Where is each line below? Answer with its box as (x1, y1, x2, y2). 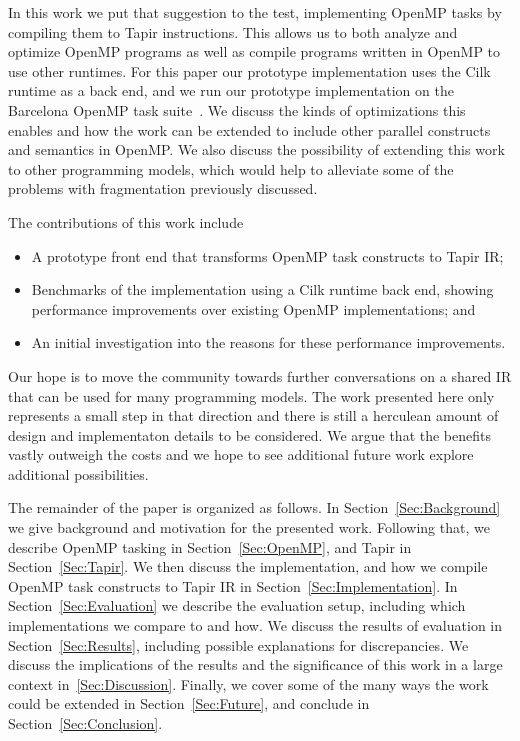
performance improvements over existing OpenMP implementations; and (31, 298, 476, 319)
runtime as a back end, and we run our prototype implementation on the (8, 80, 454, 101)
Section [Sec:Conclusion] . (8, 713, 163, 733)
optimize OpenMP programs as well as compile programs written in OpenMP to (8, 41, 501, 62)
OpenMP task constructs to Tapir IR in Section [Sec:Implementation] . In (8, 575, 458, 596)
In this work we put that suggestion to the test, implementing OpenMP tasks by (8, 2, 502, 22)
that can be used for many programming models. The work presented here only (8, 385, 495, 406)
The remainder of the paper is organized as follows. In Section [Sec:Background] (8, 497, 501, 518)
